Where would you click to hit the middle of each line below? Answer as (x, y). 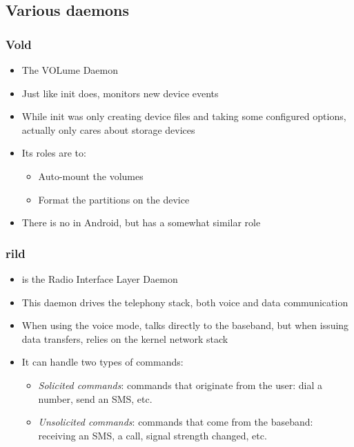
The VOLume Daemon (70, 70)
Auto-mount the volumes (91, 176)
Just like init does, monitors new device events (120, 93)
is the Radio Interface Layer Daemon (100, 278)
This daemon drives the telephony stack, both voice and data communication (185, 302)
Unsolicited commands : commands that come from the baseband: (176, 422)
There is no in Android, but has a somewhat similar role (141, 222)
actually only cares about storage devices (108, 129)
